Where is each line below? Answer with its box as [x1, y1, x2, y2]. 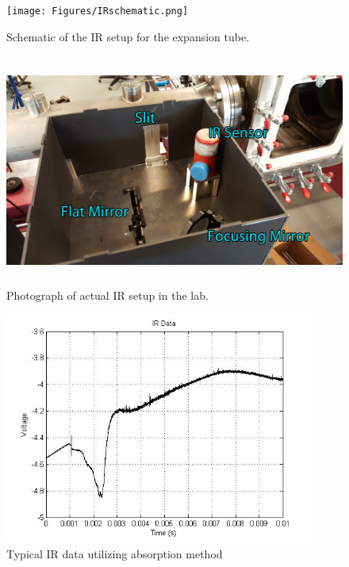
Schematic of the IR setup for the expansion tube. [6, 28, 250, 44]
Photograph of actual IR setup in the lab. [6, 286, 209, 303]
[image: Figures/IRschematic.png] [6, 6, 189, 17]
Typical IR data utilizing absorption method [6, 546, 223, 562]
